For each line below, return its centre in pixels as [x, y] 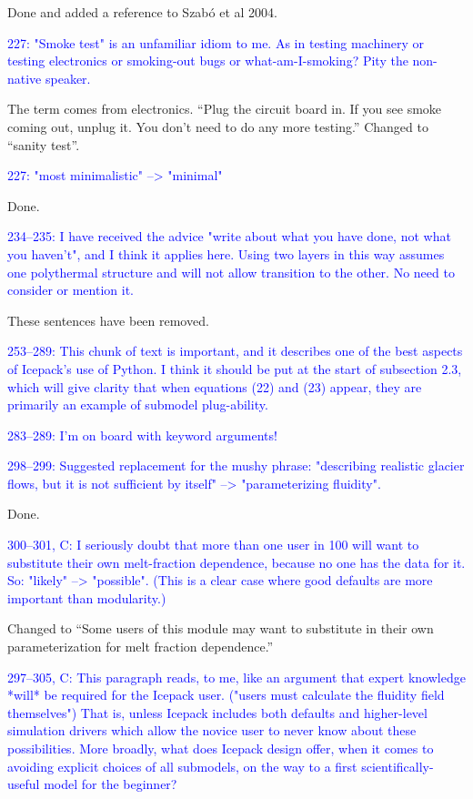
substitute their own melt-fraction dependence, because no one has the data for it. [236, 562]
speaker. [68, 78]
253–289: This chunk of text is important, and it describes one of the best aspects [235, 351]
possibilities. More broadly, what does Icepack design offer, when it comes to [221, 748]
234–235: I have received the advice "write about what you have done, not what [229, 236]
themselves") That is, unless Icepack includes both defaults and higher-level [217, 712]
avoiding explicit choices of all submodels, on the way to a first [182, 766]
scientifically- [398, 766]
